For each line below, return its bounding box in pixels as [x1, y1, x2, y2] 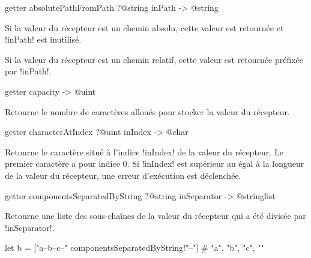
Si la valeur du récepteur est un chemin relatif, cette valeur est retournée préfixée [5, 53, 304, 65]
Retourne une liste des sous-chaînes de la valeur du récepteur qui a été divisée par [5, 209, 306, 222]
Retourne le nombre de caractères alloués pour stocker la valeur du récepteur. [5, 105, 290, 118]
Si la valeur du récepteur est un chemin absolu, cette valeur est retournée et [5, 21, 284, 34]
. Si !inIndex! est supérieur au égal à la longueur [127, 157, 304, 170]
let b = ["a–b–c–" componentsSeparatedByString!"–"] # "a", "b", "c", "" [5, 241, 264, 254]
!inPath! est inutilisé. [5, 33, 82, 46]
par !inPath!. [5, 65, 52, 77]
